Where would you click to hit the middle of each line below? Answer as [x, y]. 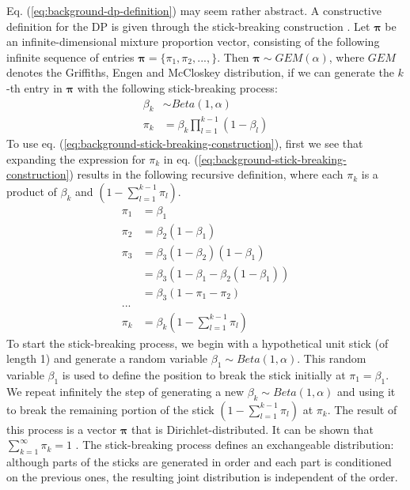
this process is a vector [62, 429]
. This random [332, 358]
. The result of [362, 409]
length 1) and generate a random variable [107, 358]
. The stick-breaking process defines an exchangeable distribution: [235, 445]
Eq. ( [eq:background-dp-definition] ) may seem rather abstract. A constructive [194, 10]
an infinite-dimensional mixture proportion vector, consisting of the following [193, 41]
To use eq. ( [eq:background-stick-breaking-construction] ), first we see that [185, 143]
